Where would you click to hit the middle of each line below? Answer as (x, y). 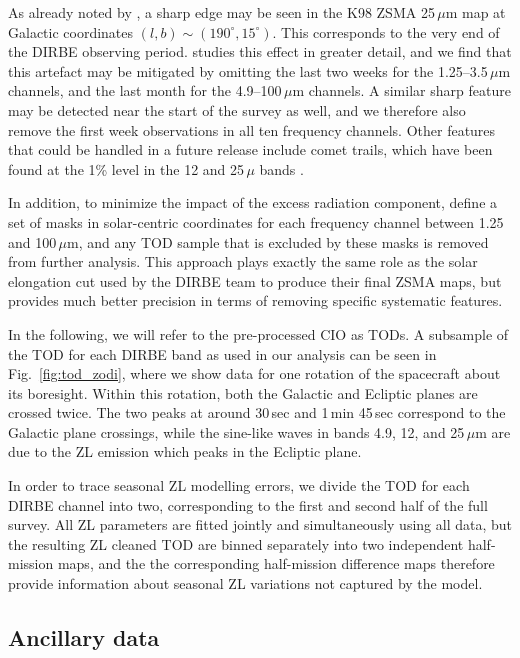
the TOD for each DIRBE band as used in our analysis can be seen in (222, 353)
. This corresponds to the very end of (386, 31)
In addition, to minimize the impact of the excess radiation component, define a (253, 202)
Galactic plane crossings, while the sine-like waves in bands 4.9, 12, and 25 (236, 431)
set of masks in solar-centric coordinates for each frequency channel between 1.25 (256, 221)
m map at (475, 12)
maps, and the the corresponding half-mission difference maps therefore (276, 563)
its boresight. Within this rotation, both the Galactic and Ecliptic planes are (243, 392)
